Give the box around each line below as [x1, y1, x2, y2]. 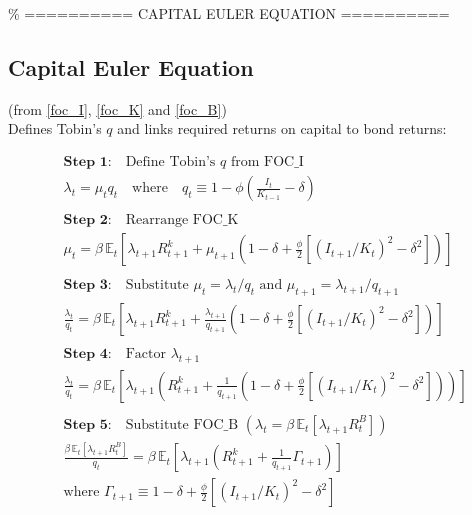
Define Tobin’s [125, 155, 216, 169]
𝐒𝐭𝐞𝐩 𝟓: [63, 417, 112, 432]
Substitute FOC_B [125, 417, 239, 432]
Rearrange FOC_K [125, 213, 239, 228]
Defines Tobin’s [8, 118, 102, 139]
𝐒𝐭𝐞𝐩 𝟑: [63, 278, 112, 293]
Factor [125, 347, 166, 362]
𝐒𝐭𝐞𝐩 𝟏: [63, 155, 112, 169]
